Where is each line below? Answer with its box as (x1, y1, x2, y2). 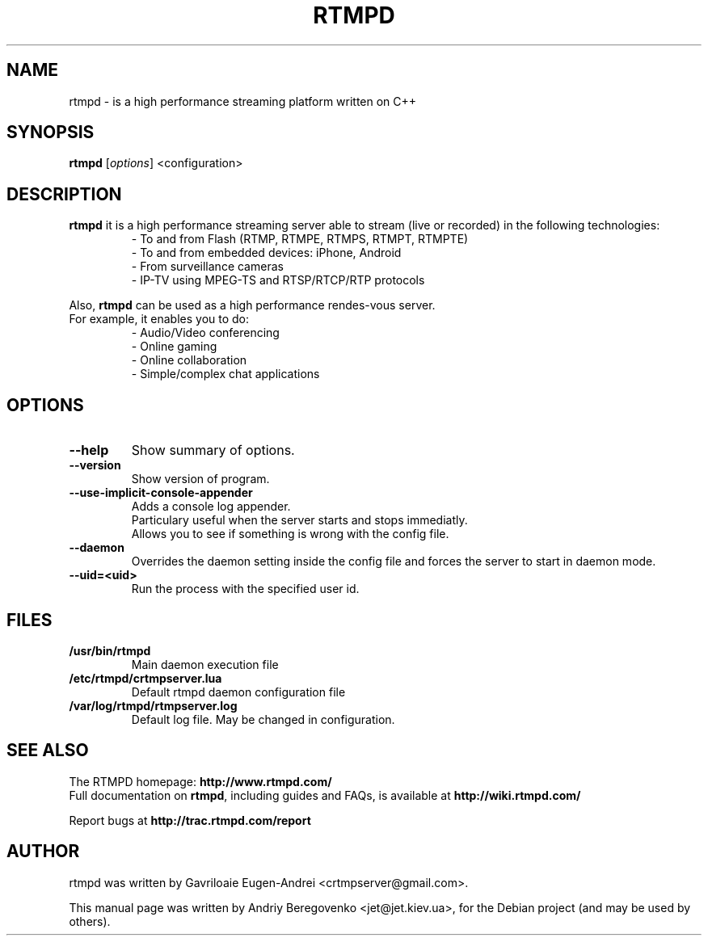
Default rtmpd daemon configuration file (131, 684, 346, 699)
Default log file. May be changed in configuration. (131, 712, 395, 726)
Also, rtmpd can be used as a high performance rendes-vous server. (69, 298, 436, 313)
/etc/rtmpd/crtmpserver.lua (69, 671, 222, 685)
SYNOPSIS (6, 122, 95, 143)
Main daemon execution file (131, 657, 279, 671)
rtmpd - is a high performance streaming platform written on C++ (69, 94, 417, 108)
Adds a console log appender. (131, 499, 291, 514)
